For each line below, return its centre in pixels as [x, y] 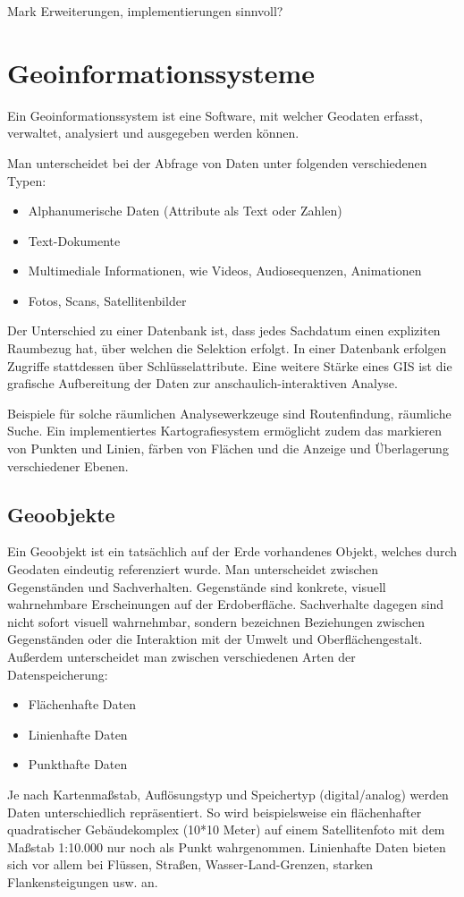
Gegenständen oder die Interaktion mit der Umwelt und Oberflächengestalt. [215, 639]
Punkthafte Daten [78, 764]
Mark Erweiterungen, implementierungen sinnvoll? [145, 11]
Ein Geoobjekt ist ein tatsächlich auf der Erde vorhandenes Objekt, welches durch [232, 551]
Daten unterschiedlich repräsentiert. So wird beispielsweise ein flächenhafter [215, 812]
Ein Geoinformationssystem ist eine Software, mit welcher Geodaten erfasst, [215, 115]
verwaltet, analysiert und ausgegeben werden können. [153, 133]
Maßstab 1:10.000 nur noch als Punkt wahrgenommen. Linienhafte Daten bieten [227, 846]
